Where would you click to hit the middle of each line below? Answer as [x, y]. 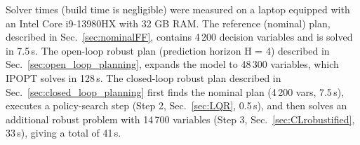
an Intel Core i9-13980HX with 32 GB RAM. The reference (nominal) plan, [168, 23]
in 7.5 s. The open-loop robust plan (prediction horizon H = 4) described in [168, 50]
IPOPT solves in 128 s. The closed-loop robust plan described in [144, 77]
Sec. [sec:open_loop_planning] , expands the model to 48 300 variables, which [172, 64]
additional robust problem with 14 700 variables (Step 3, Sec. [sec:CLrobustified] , [180, 119]
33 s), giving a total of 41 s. [64, 133]
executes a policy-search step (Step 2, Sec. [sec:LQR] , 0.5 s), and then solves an [176, 105]
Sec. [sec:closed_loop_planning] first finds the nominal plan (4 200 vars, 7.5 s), [175, 91]
